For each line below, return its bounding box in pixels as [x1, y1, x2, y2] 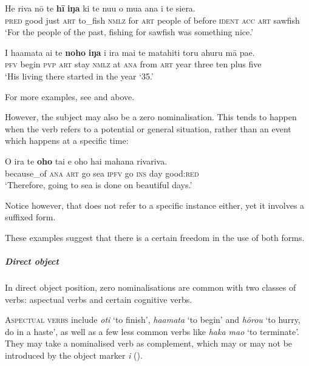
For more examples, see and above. [5, 90, 135, 103]
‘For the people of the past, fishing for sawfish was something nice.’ [5, 25, 254, 38]
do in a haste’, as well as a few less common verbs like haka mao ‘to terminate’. [5, 325, 299, 337]
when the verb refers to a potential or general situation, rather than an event [5, 122, 291, 135]
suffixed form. [5, 211, 56, 223]
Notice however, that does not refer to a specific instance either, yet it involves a [5, 198, 305, 211]
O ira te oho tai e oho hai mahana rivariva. [5, 154, 168, 167]
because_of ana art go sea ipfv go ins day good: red [5, 166, 199, 179]
